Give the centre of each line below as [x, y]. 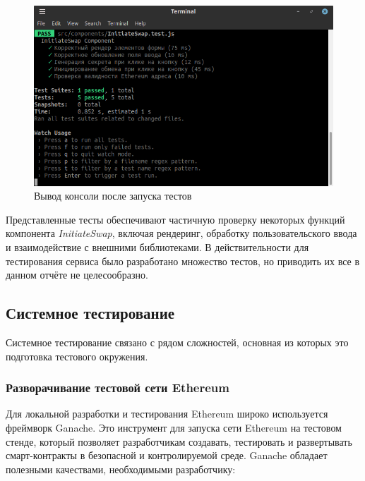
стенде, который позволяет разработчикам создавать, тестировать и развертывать [179, 441]
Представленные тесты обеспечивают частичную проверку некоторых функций [175, 219]
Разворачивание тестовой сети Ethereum [118, 388]
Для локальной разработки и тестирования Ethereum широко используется [167, 414]
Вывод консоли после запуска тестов [113, 196]
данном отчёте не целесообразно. [77, 275]
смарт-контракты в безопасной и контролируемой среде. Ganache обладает [167, 455]
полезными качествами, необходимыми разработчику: [121, 469]
